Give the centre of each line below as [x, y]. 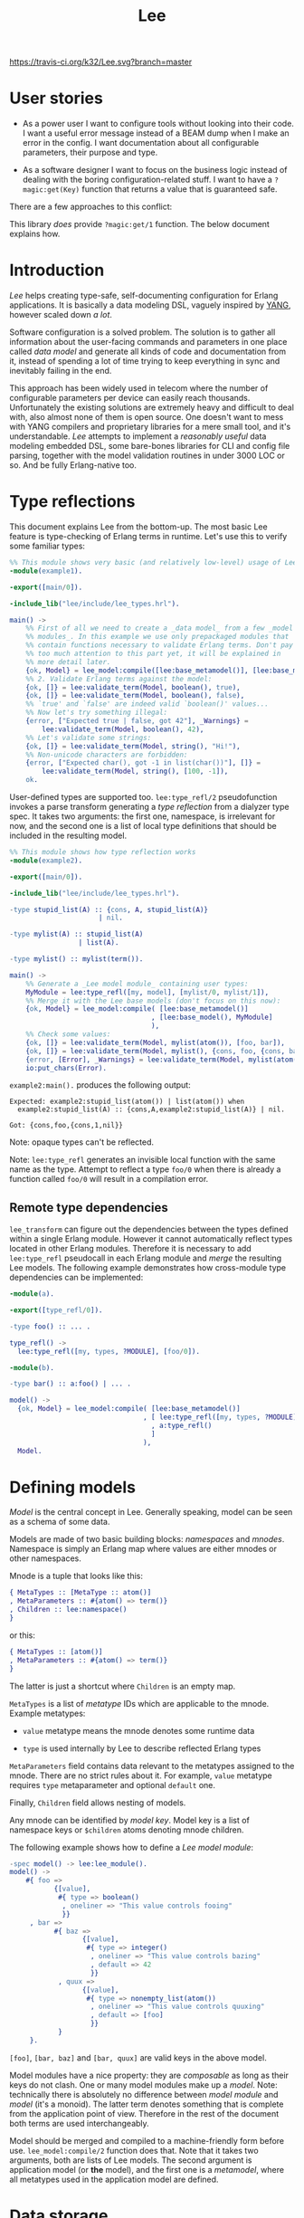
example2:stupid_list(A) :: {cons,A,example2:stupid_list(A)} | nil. [151, 1109]
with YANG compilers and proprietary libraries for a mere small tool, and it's [150, 427]
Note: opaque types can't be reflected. [82, 1142]
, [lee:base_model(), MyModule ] [212, 1018]
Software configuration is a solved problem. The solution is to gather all [142, 332]
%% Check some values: [68, 1034]
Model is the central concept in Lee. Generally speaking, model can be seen [151, 1512]
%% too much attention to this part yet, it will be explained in [153, 653]
